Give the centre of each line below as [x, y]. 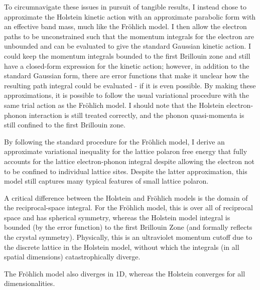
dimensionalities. [30, 283]
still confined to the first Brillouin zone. [65, 125]
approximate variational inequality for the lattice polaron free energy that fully [126, 151]
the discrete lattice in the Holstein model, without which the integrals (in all [122, 247]
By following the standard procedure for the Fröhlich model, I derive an [114, 141]
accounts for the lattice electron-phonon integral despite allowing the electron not [129, 161]
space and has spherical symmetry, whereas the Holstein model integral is [117, 217]
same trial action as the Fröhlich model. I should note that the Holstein [114, 105]
